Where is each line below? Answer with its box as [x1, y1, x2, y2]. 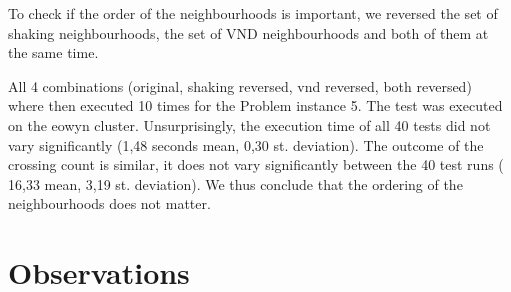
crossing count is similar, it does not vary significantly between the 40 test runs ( [8, 154, 504, 175]
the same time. [8, 42, 99, 63]
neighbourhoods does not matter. [8, 193, 211, 214]
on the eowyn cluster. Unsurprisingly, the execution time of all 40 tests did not [8, 114, 491, 135]
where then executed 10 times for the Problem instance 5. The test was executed [8, 95, 503, 116]
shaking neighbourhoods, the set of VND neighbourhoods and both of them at [8, 22, 489, 43]
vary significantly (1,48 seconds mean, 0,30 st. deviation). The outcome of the [8, 134, 484, 155]
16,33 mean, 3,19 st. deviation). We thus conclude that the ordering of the [8, 173, 463, 194]
